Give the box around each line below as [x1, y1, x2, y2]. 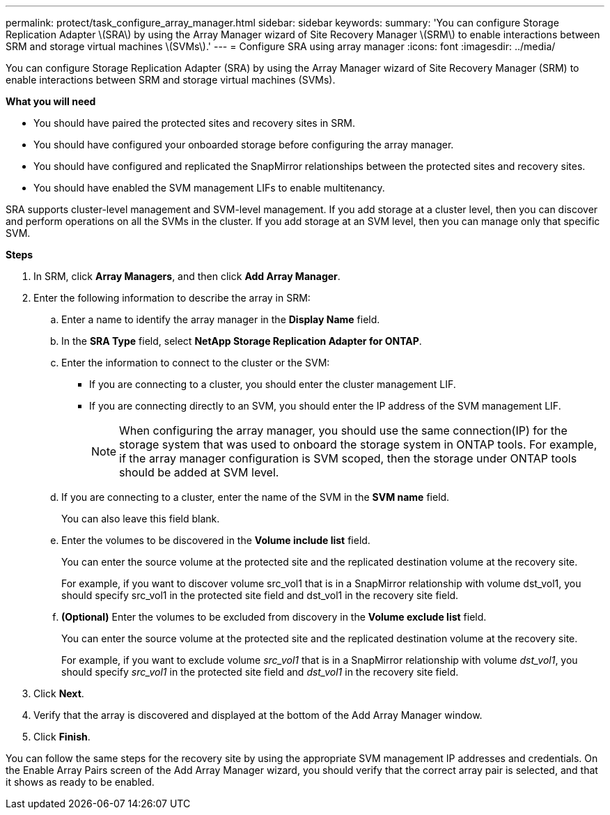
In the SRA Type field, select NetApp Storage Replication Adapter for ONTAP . [61, 335, 422, 347]
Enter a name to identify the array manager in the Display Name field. [61, 313, 380, 325]
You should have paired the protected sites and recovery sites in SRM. [33, 117, 355, 129]
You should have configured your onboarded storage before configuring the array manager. [33, 139, 454, 150]
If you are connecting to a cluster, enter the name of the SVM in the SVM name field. [61, 491, 450, 503]
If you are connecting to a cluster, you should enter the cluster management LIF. [89, 378, 456, 390]
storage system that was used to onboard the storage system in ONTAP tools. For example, [119, 437, 597, 451]
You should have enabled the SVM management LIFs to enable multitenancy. [33, 182, 385, 194]
